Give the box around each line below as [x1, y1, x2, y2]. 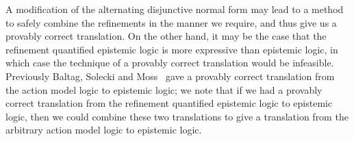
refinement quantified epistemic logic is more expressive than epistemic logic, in [5, 42, 338, 56]
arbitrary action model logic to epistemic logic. [5, 123, 202, 137]
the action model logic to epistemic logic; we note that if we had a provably [5, 82, 323, 97]
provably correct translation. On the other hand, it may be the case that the [5, 29, 327, 43]
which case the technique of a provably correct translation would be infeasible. [5, 55, 334, 70]
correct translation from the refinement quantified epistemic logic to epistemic [5, 96, 333, 110]
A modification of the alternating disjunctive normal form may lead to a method [5, 2, 344, 16]
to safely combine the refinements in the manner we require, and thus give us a [5, 15, 337, 29]
